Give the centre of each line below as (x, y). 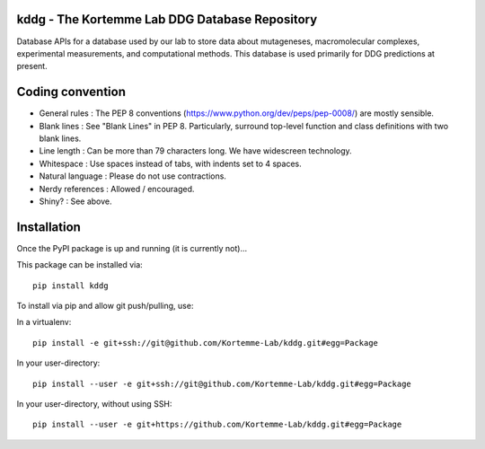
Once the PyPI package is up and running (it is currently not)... (132, 248)
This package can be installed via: (79, 265)
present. (32, 66)
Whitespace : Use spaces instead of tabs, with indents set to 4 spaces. (171, 163)
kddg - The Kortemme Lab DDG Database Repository (167, 19)
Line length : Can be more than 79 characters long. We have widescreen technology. (195, 151)
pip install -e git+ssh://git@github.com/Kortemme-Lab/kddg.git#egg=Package (206, 343)
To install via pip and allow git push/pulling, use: (105, 306)
